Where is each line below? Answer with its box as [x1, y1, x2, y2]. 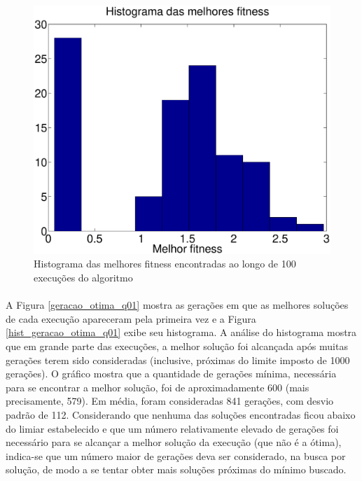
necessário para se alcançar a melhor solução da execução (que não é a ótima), [6, 435, 342, 449]
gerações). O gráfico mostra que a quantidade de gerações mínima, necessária [6, 366, 337, 381]
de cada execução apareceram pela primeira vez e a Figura [6, 311, 256, 326]
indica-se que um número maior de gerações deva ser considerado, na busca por [6, 448, 346, 463]
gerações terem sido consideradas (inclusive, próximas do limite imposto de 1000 [6, 352, 350, 367]
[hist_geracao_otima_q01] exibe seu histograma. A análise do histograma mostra [6, 325, 357, 340]
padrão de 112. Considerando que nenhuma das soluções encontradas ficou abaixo [6, 407, 356, 421]
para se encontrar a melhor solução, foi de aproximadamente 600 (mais [6, 379, 309, 394]
